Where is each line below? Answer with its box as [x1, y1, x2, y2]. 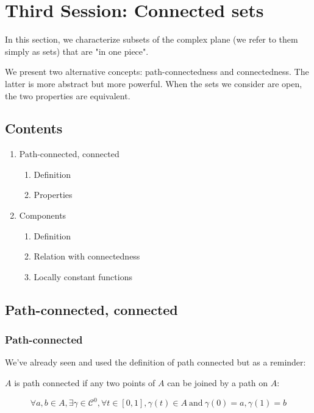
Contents [5, 119, 63, 138]
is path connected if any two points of [14, 376, 155, 389]
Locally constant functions [34, 270, 132, 283]
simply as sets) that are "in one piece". [5, 44, 149, 57]
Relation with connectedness [34, 250, 140, 263]
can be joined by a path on [167, 376, 268, 389]
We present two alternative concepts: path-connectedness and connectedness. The [5, 65, 309, 78]
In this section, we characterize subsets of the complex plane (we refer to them [5, 33, 298, 46]
